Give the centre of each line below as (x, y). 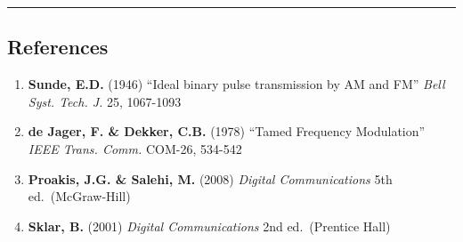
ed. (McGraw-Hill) (79, 196)
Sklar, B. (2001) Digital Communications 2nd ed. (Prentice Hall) (209, 226)
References (58, 47)
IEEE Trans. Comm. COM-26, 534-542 (135, 148)
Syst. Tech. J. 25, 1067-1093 (105, 101)
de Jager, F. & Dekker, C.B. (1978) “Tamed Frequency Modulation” (227, 131)
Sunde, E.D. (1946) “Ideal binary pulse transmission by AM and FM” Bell (236, 84)
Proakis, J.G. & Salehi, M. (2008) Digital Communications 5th (210, 178)
